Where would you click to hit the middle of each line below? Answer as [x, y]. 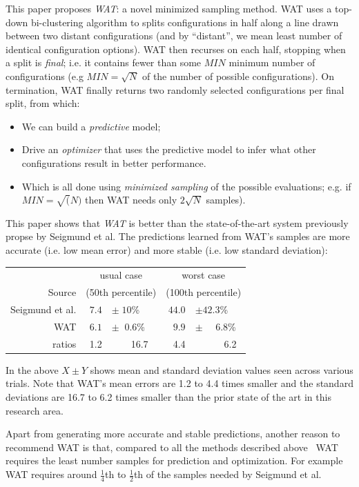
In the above [32, 369]
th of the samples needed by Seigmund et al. [227, 474]
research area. [35, 410]
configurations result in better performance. [114, 162]
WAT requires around [51, 474]
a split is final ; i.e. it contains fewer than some [104, 62]
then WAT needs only [131, 200]
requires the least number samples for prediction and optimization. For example [174, 460]
